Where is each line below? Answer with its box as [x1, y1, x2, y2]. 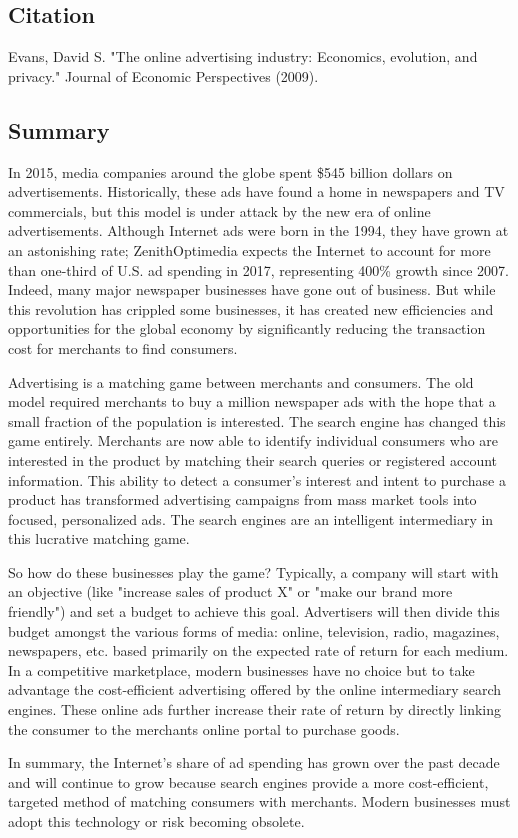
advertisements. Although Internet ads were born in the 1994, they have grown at [8, 220, 509, 241]
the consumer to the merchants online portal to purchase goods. [8, 718, 400, 739]
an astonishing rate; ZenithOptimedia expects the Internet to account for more [8, 239, 491, 260]
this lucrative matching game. [8, 528, 190, 549]
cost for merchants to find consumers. [8, 337, 238, 358]
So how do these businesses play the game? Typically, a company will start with [8, 561, 499, 582]
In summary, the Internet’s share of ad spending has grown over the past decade [8, 752, 500, 773]
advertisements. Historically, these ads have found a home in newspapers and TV [8, 181, 505, 202]
